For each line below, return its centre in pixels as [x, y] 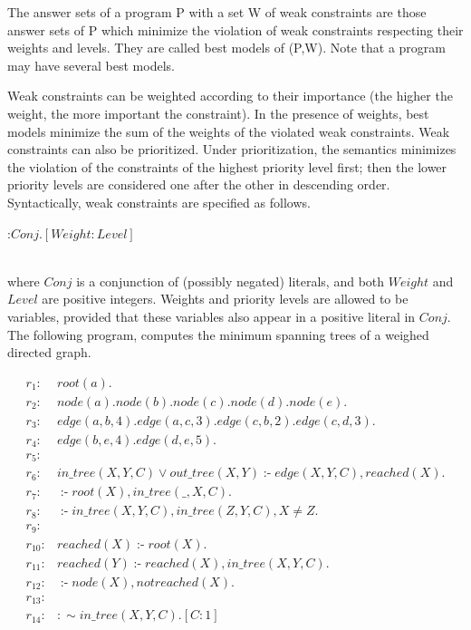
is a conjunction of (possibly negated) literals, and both [231, 281]
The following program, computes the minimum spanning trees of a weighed [218, 334]
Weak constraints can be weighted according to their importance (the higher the [230, 96]
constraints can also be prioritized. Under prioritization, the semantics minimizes [232, 149]
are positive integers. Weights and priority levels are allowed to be [225, 299]
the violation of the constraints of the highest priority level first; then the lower [227, 166]
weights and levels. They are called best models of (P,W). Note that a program [226, 48]
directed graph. [49, 352]
